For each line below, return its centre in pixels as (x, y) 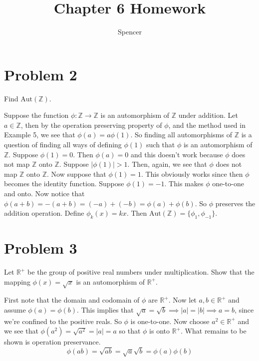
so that (130, 331)
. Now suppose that (76, 174)
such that (161, 145)
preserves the (235, 203)
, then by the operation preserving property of (91, 125)
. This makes (184, 183)
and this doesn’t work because (177, 154)
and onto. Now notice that (44, 193)
